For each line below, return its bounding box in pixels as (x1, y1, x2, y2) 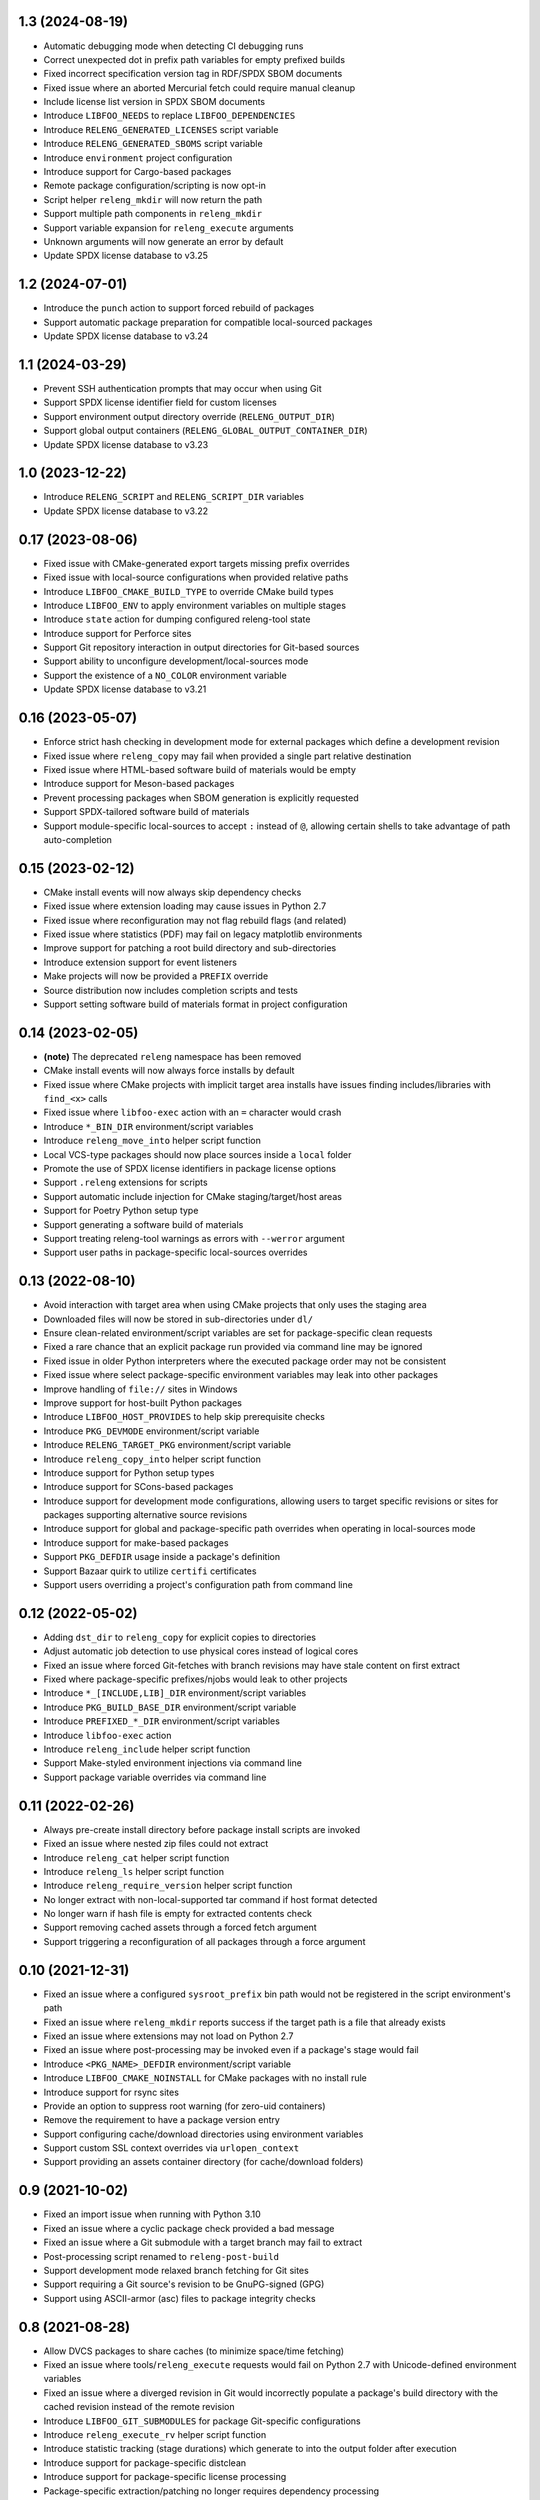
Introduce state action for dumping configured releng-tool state (43, 613, 311, 625)
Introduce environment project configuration (43, 151, 233, 164)
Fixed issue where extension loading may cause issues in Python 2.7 (43, 900, 327, 912)
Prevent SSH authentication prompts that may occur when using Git (43, 382, 322, 394)
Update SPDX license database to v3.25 (43, 250, 209, 262)
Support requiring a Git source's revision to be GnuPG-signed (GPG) (43, 2278, 325, 2290)
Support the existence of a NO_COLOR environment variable (43, 669, 287, 681)
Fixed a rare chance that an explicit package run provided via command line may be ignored (43, 1341, 423, 1353)
